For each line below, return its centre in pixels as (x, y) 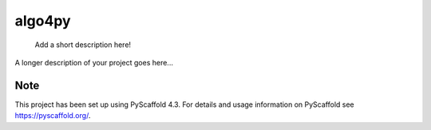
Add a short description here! (83, 45)
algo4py (43, 21)
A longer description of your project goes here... (94, 62)
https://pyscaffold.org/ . (53, 116)
